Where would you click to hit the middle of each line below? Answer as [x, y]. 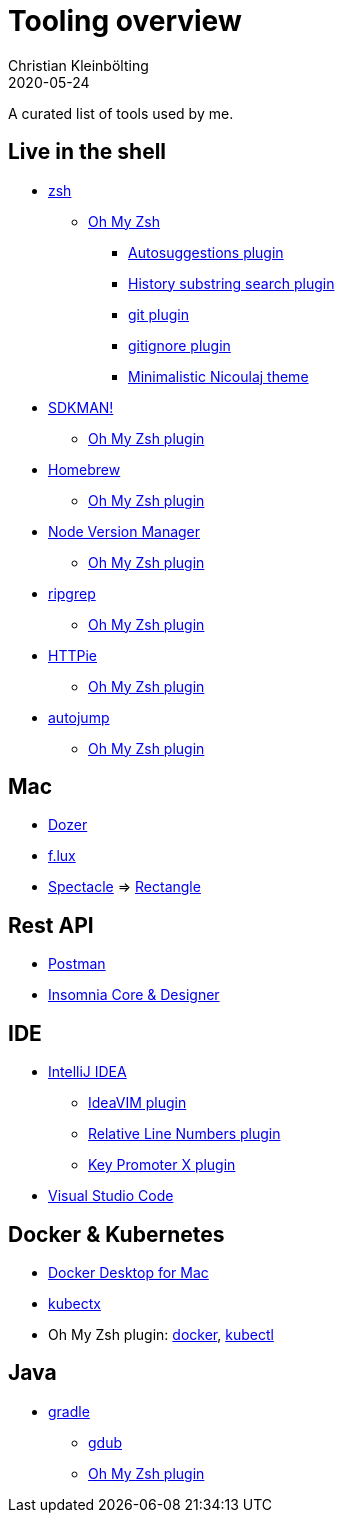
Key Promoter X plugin [162, 1165]
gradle [69, 1411]
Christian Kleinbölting [78, 65]
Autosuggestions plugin [206, 252]
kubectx [74, 1303]
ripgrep [72, 593]
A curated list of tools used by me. [121, 113]
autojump [79, 717]
